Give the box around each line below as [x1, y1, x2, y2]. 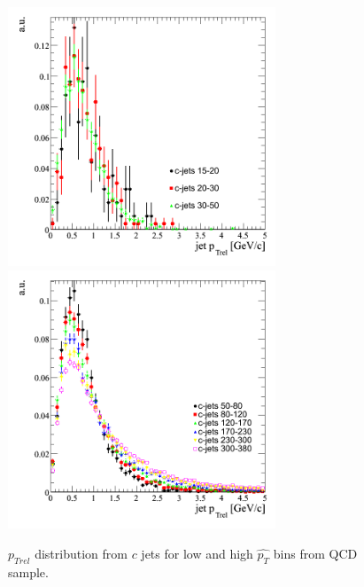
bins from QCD [273, 544, 358, 563]
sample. [8, 562, 49, 581]
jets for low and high [141, 544, 253, 563]
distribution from [35, 544, 128, 563]
